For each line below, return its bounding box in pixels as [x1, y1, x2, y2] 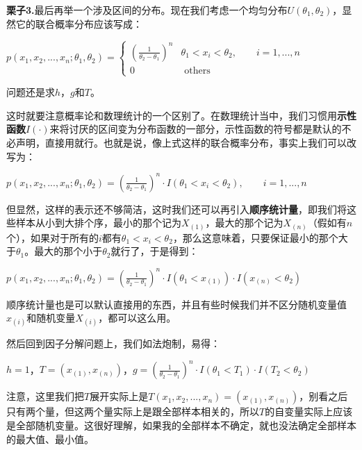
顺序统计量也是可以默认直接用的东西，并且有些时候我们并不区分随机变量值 [6, 297, 347, 311]
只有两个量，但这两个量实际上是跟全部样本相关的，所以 [6, 404, 259, 419]
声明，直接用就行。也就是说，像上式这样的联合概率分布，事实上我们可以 [15, 135, 347, 150]
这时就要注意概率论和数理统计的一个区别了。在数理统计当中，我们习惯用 [6, 108, 337, 122]
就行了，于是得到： [110, 244, 199, 258]
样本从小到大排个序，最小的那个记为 [15, 215, 181, 230]
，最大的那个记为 [205, 215, 283, 230]
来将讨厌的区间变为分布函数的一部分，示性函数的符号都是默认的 [49, 122, 342, 136]
